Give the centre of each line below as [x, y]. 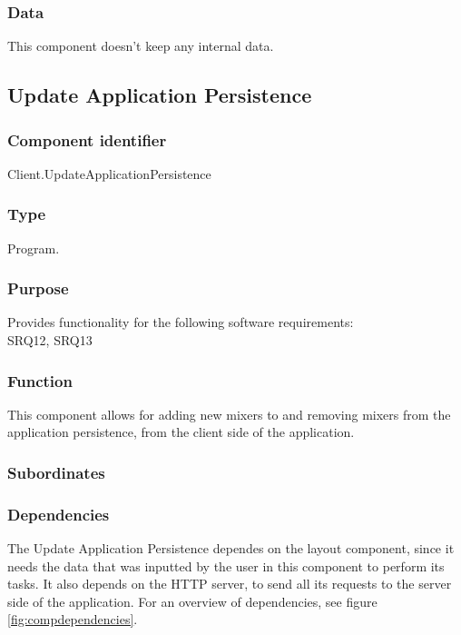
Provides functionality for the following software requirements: [181, 322]
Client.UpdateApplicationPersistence [109, 173]
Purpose [38, 288]
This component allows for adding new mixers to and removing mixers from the [229, 414]
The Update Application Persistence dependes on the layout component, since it [231, 548]
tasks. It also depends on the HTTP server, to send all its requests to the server [230, 584]
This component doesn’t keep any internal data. [141, 46]
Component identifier [87, 139]
